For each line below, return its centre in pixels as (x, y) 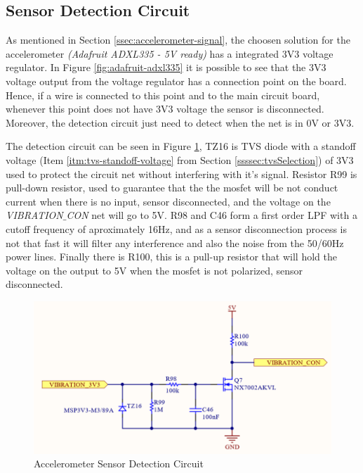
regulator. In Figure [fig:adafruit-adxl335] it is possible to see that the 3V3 (166, 67)
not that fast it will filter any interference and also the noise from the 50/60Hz (175, 242)
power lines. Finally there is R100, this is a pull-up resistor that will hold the (171, 257)
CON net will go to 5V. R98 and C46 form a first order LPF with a (212, 215)
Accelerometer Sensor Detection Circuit (119, 463)
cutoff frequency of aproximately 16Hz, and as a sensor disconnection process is (176, 228)
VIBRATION (34, 215)
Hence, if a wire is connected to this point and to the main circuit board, (163, 95)
